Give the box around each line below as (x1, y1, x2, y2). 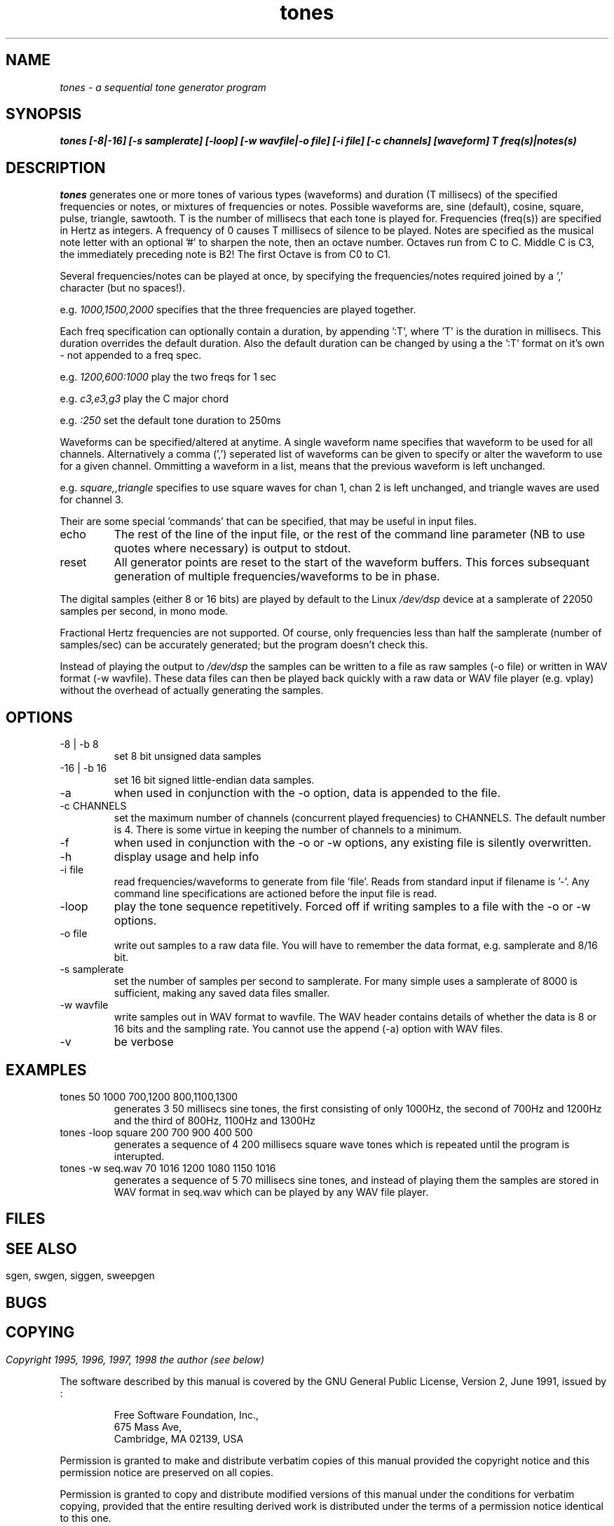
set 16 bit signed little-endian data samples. (114, 774, 315, 786)
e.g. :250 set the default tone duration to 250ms (60, 414, 281, 427)
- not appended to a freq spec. (60, 349, 202, 362)
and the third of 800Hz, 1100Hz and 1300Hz (114, 1114, 316, 1126)
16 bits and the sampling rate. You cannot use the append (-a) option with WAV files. (114, 1023, 503, 1035)
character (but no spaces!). (60, 282, 186, 294)
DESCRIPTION (6, 158, 106, 177)
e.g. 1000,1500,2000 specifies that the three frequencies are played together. (60, 304, 416, 316)
